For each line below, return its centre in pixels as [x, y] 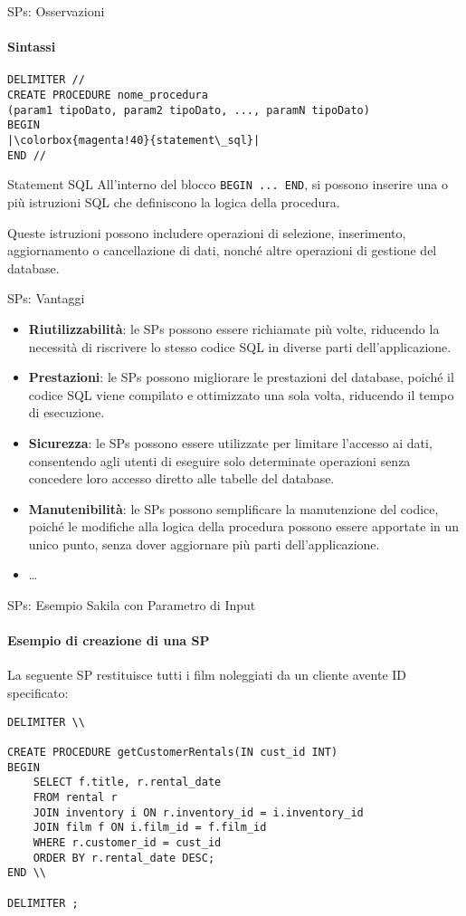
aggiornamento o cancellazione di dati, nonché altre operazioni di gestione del [222, 250]
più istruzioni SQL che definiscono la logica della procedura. [174, 201]
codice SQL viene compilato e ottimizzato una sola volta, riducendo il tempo [241, 394]
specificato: [38, 693]
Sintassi [32, 47]
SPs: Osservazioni [56, 11]
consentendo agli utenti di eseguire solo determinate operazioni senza [219, 460]
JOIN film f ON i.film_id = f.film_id [150, 828]
